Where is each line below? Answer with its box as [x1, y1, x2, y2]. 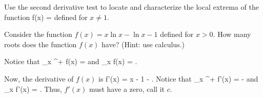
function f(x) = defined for [4, 11, 88, 22]
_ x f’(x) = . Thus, [4, 83, 62, 94]
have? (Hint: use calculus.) [102, 38, 185, 49]
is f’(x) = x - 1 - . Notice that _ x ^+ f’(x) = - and [98, 73, 258, 84]
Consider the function [4, 29, 72, 40]
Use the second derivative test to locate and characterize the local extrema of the [4, 2, 259, 12]
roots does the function [4, 38, 77, 49]
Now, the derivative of [4, 73, 74, 84]
